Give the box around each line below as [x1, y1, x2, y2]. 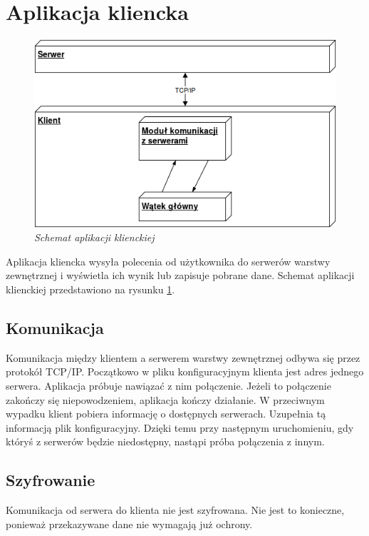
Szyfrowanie [6, 469, 95, 491]
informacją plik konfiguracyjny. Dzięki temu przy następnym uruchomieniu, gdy [6, 420, 354, 435]
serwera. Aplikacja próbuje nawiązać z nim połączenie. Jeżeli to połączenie [6, 378, 331, 393]
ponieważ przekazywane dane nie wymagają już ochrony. [6, 516, 253, 531]
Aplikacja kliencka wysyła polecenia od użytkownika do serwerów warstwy [6, 253, 331, 268]
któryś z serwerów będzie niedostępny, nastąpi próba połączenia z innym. [6, 434, 325, 449]
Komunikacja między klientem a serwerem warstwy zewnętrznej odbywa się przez [6, 350, 360, 365]
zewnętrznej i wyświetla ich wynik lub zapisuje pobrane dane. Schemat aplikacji [6, 268, 355, 283]
